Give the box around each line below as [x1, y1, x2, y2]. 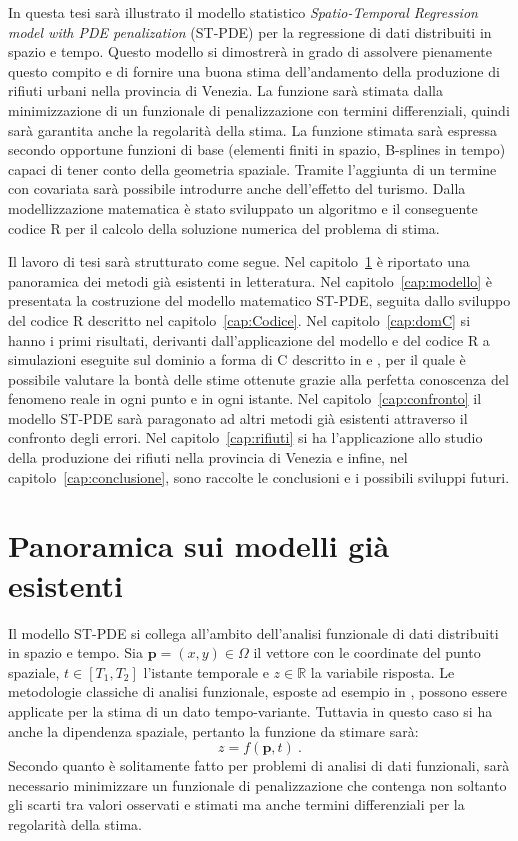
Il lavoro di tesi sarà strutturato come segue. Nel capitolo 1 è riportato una [8, 251, 470, 272]
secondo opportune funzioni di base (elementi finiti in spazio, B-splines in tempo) [8, 139, 506, 160]
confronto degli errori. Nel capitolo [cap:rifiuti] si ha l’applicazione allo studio [8, 427, 483, 448]
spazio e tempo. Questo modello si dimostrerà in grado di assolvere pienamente [8, 41, 492, 62]
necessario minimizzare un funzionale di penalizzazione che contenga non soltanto [8, 774, 507, 795]
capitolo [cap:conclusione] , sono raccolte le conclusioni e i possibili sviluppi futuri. [8, 466, 510, 487]
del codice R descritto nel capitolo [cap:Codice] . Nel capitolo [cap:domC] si [8, 309, 471, 330]
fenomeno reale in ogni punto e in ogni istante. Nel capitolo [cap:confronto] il [8, 388, 482, 409]
